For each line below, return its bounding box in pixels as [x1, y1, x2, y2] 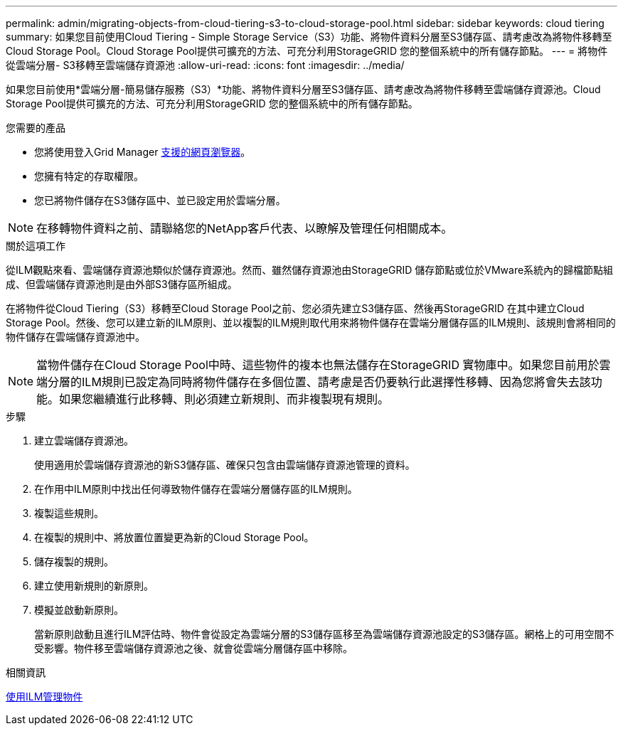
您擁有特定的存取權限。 [34, 170, 144, 182]
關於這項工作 [6, 240, 65, 252]
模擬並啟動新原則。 [34, 604, 124, 616]
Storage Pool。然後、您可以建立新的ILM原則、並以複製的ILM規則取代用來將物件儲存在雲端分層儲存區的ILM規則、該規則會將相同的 [6, 316, 616, 329]
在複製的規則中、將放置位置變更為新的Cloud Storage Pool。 [34, 531, 314, 543]
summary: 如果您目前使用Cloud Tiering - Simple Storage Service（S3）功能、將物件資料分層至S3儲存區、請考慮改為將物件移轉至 [6, 31, 612, 43]
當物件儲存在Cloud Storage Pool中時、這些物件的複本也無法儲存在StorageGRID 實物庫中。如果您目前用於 [36, 358, 600, 372]
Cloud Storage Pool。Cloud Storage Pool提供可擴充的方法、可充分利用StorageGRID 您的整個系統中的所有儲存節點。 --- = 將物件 [6, 45, 608, 57]
